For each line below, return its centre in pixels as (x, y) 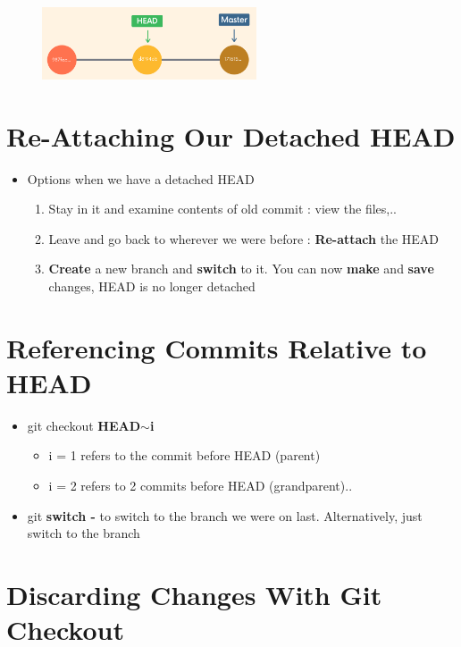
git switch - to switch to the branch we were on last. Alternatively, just (225, 515)
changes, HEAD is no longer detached (152, 286)
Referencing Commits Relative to (217, 347)
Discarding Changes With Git (194, 594)
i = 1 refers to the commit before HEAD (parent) (184, 455)
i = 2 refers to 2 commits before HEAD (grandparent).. (201, 486)
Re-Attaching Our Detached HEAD (231, 135)
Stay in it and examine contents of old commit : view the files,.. (223, 209)
